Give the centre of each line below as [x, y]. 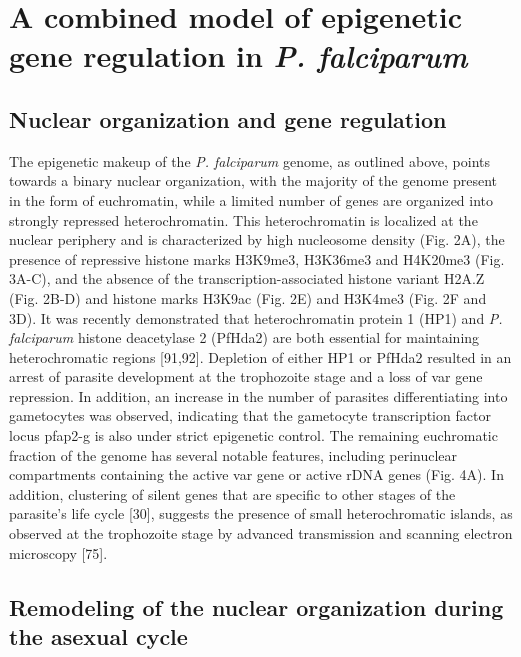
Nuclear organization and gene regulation [228, 118]
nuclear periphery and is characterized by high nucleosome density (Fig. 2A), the [257, 239]
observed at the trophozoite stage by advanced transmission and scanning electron [261, 533]
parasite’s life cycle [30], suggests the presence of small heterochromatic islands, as [261, 513]
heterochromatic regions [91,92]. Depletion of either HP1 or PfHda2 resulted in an [260, 356]
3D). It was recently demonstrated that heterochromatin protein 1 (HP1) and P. [256, 317]
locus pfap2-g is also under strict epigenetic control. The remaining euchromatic [253, 435]
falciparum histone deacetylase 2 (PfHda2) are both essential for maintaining [244, 337]
